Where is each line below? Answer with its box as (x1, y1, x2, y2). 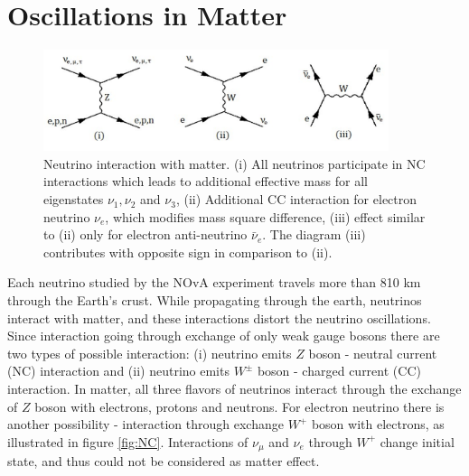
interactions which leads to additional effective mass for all (43, 172, 368, 191)
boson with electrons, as (311, 415, 445, 434)
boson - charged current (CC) (257, 361, 421, 380)
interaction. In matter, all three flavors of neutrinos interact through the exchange (7, 379, 462, 397)
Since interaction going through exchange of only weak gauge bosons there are (7, 326, 440, 345)
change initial (380, 432, 455, 451)
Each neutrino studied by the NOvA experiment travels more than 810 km (7, 273, 421, 292)
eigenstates (43, 190, 104, 209)
